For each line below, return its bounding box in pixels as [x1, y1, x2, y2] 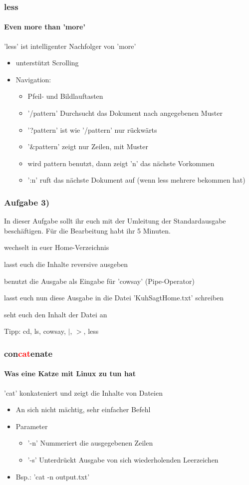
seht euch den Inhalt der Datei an [4, 309, 107, 319]
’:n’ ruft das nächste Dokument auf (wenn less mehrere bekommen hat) [27, 175, 246, 185]
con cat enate [4, 347, 53, 359]
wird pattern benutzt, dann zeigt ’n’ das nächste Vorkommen [27, 158, 215, 168]
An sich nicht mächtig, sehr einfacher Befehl [15, 404, 151, 415]
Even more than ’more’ [4, 21, 85, 32]
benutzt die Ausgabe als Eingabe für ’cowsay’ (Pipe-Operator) [4, 275, 195, 286]
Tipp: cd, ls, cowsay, [4, 326, 66, 336]
